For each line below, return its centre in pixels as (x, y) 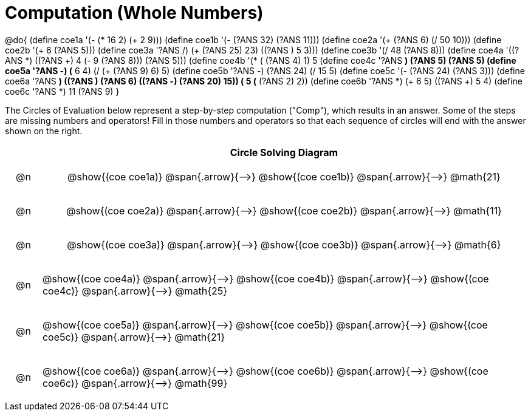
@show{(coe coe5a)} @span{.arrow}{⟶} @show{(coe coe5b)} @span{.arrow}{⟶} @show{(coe (265, 325)
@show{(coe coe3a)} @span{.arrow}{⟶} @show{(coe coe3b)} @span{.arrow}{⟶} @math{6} (284, 244)
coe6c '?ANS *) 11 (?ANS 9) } (62, 91)
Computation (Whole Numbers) (134, 13)
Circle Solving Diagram (284, 152)
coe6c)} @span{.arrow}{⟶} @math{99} (135, 383)
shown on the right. (44, 131)
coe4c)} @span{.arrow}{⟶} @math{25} (135, 291)
